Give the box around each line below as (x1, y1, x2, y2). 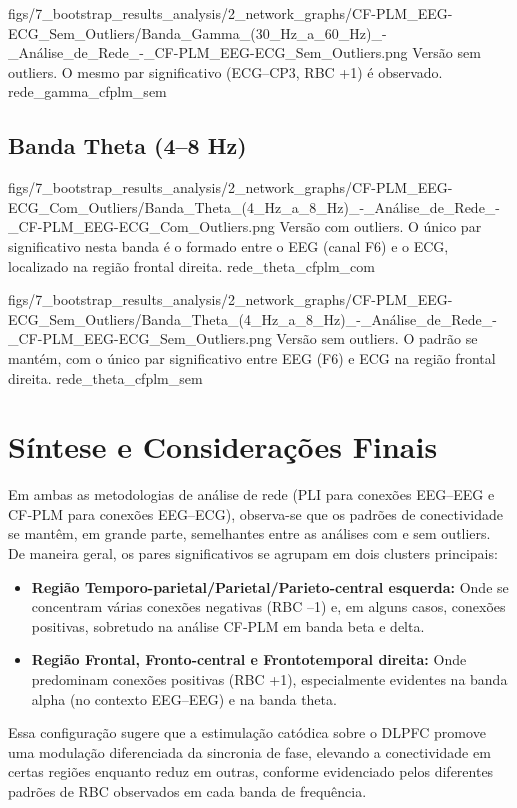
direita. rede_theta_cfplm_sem (8, 367, 203, 388)
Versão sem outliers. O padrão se (276, 328, 478, 349)
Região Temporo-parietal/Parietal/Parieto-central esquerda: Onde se (31, 576, 509, 597)
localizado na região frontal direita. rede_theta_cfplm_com (8, 255, 375, 276)
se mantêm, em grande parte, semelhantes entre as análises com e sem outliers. (8, 523, 491, 544)
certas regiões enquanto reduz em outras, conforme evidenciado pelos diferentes (8, 761, 494, 782)
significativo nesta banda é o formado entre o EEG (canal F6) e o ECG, (8, 235, 449, 256)
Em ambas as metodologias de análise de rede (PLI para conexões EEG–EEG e (8, 484, 495, 505)
